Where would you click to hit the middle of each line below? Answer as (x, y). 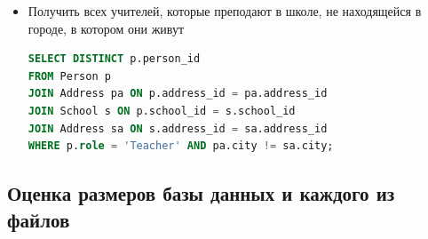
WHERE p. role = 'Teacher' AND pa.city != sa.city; (181, 146)
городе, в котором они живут (106, 28)
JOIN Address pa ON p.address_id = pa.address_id (178, 94)
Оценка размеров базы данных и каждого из (201, 193)
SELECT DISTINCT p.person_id (114, 59)
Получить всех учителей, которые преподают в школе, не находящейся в (225, 11)
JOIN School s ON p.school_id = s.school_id (162, 111)
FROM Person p (69, 76)
